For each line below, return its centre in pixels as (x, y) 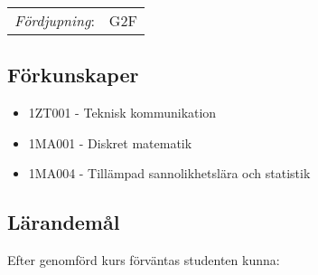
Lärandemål (64, 222)
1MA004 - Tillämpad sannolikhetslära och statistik (169, 173)
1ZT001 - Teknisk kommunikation (122, 113)
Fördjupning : (55, 20)
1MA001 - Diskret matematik (110, 142)
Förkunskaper (73, 75)
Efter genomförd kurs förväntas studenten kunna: (144, 260)
